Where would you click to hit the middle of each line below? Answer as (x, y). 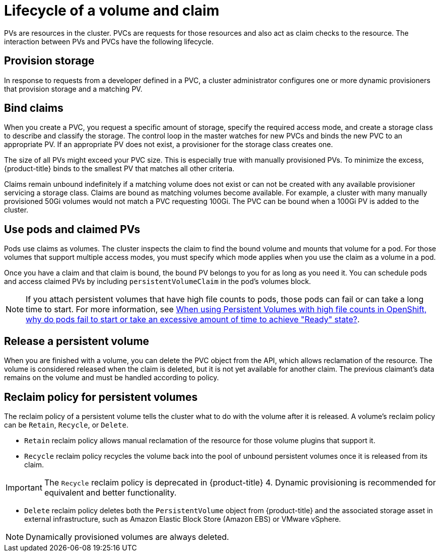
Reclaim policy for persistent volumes (101, 397)
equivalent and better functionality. (110, 492)
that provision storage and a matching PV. (73, 89)
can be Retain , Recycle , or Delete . (66, 425)
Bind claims (34, 108)
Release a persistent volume (77, 341)
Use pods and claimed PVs (72, 229)
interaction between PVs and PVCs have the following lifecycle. (109, 41)
